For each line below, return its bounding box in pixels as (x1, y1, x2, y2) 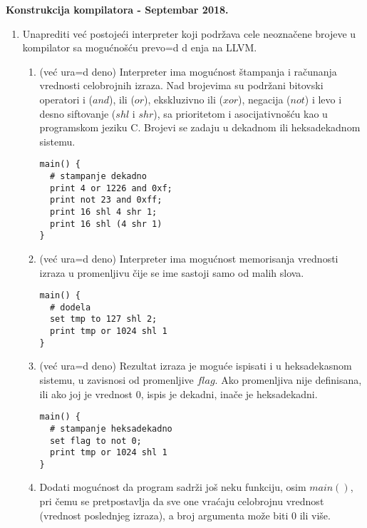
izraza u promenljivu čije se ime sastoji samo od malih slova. (39, 265, 304, 280)
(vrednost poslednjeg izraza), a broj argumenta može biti (39, 507, 289, 522)
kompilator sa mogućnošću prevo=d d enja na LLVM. (22, 40, 257, 55)
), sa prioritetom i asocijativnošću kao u (153, 106, 328, 121)
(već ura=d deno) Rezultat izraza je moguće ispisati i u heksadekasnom (39, 358, 352, 373)
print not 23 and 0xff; (49, 195, 162, 205)
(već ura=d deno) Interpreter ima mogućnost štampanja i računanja (39, 64, 337, 78)
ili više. (299, 507, 331, 522)
